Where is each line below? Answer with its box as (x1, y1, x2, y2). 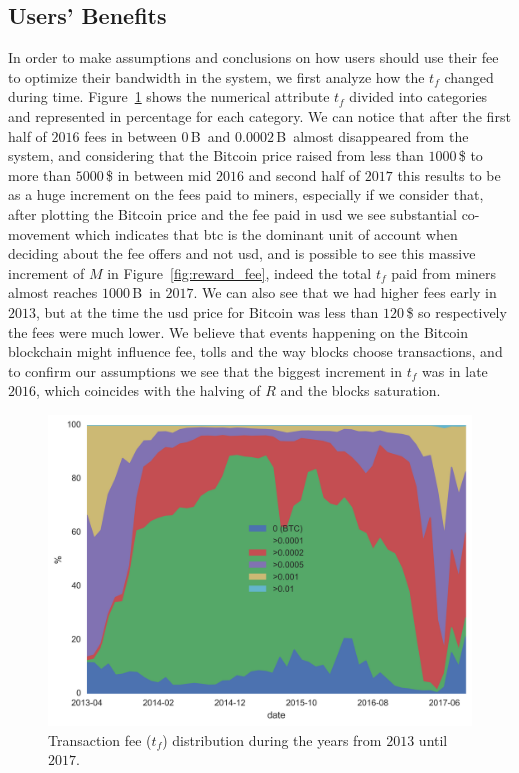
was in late (422, 360, 488, 381)
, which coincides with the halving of (36, 380, 261, 401)
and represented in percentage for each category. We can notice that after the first (8, 105, 511, 126)
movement (8, 223, 71, 244)
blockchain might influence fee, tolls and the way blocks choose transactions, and (8, 341, 503, 362)
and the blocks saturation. (280, 380, 441, 401)
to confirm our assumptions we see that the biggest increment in (8, 360, 403, 381)
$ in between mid (106, 164, 212, 185)
